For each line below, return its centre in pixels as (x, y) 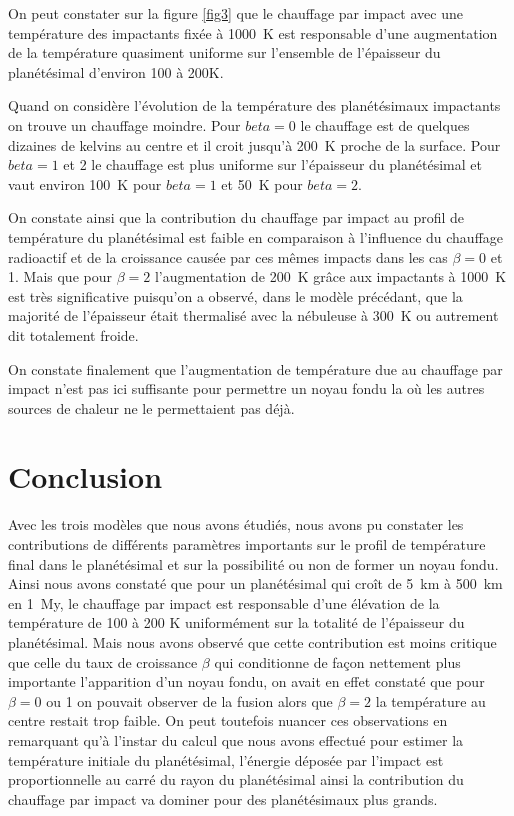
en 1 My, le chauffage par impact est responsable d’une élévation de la (224, 602)
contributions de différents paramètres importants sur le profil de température (247, 544)
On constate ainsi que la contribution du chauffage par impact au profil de (236, 217)
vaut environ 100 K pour (85, 183)
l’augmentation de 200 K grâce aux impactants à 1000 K (330, 276)
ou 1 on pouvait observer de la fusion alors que (189, 700)
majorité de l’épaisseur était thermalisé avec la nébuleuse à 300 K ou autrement (253, 315)
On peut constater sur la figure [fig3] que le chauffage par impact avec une (235, 13)
